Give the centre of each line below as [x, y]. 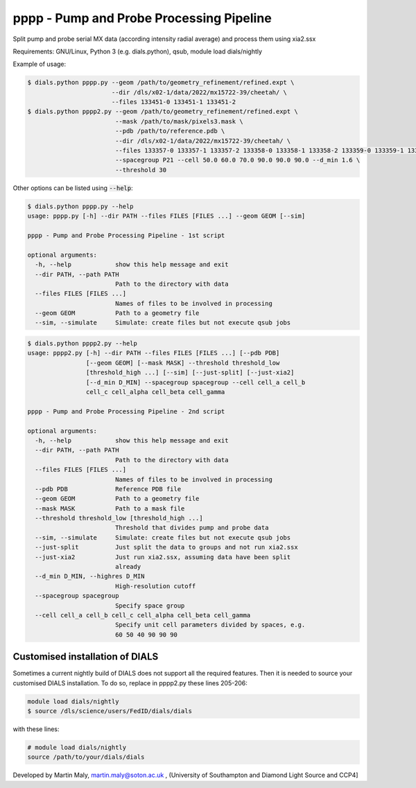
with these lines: [36, 729]
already [128, 567]
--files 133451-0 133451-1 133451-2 [174, 102]
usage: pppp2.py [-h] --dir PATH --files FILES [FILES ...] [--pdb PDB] [154, 353]
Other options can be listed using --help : [73, 188]
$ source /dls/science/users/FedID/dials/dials [110, 711]
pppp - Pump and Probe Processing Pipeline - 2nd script [126, 411]
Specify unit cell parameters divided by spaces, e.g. [210, 625]
